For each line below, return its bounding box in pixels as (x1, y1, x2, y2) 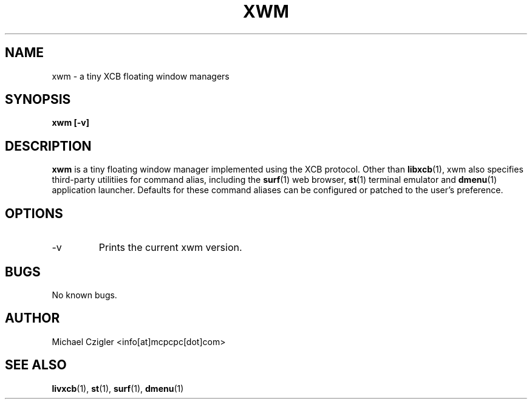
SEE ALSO (5, 357, 67, 373)
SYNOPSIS (5, 92, 71, 108)
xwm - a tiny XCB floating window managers (52, 70, 230, 81)
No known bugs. (52, 289, 117, 300)
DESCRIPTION (5, 138, 92, 154)
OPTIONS (5, 205, 63, 221)
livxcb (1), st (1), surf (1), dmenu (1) (52, 383, 184, 394)
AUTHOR (5, 310, 60, 326)
